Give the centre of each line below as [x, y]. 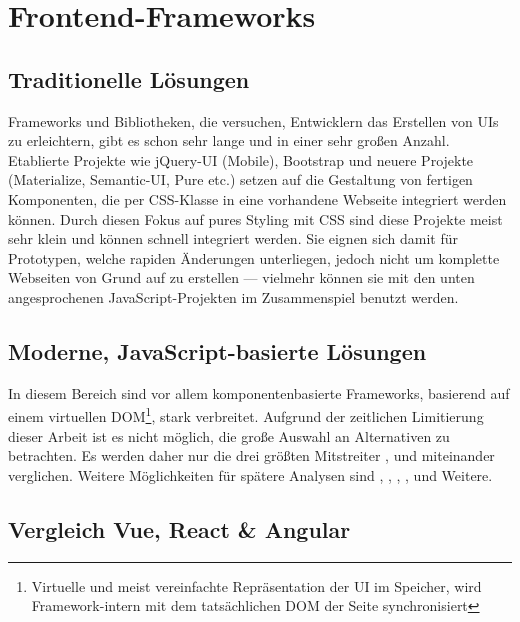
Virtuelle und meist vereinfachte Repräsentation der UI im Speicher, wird [256, 585]
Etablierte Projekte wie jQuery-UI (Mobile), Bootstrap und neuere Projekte [241, 159]
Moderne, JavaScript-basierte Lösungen [217, 350]
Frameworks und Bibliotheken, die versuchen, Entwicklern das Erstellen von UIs [253, 120]
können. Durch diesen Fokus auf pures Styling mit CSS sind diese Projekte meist [255, 218]
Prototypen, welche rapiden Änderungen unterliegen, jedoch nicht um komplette [254, 257]
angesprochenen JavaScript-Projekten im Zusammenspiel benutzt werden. [233, 296]
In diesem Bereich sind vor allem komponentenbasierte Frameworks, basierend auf [259, 392]
